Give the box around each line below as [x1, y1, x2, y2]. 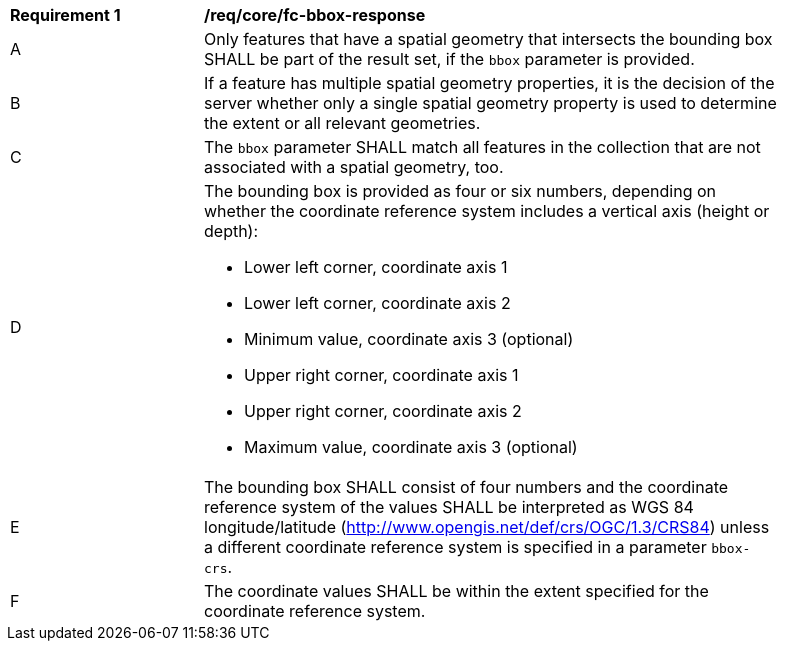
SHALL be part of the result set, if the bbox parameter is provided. [204, 49, 695, 69]
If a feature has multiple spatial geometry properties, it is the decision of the [204, 73, 775, 93]
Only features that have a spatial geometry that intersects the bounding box [204, 29, 773, 49]
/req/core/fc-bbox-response [204, 5, 426, 25]
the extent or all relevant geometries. [204, 113, 481, 133]
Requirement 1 [10, 5, 121, 25]
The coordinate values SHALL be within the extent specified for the [204, 581, 709, 601]
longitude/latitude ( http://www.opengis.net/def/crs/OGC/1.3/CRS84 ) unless [204, 517, 770, 537]
